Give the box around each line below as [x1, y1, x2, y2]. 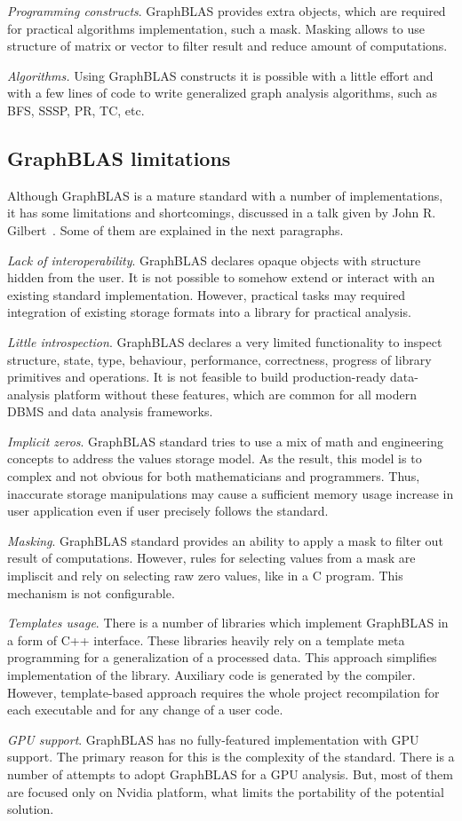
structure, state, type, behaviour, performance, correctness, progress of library [7, 350, 432, 368]
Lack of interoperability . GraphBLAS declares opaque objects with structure [7, 250, 421, 269]
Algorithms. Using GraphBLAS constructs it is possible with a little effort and [7, 66, 434, 84]
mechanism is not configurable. [7, 583, 175, 602]
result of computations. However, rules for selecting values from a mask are [7, 549, 416, 567]
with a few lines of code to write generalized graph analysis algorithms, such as [7, 83, 437, 102]
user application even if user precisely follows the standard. [7, 501, 329, 520]
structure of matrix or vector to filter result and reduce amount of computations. [7, 36, 448, 55]
